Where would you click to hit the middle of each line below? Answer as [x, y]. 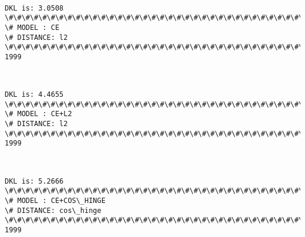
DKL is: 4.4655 [34, 95]
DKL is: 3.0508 [34, 8]
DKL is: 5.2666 [34, 181]
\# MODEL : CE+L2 [38, 114]
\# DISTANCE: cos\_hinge [53, 210]
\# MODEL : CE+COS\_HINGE [55, 200]
